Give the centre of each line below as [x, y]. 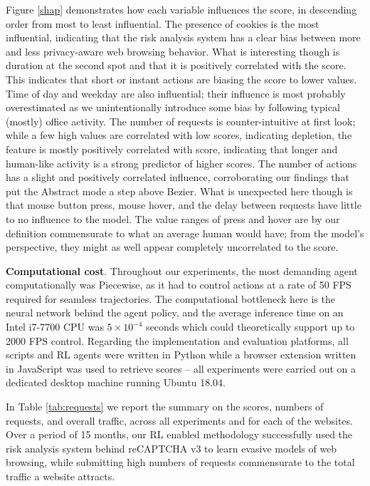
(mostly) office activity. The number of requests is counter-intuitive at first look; [181, 121]
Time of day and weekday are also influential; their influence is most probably [176, 93]
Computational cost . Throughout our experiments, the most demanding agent [182, 270]
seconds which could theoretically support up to [250, 327]
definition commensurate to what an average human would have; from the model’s [185, 233]
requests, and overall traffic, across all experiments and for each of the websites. [179, 420]
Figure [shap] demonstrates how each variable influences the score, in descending [181, 9]
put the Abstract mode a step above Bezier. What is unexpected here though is [179, 191]
